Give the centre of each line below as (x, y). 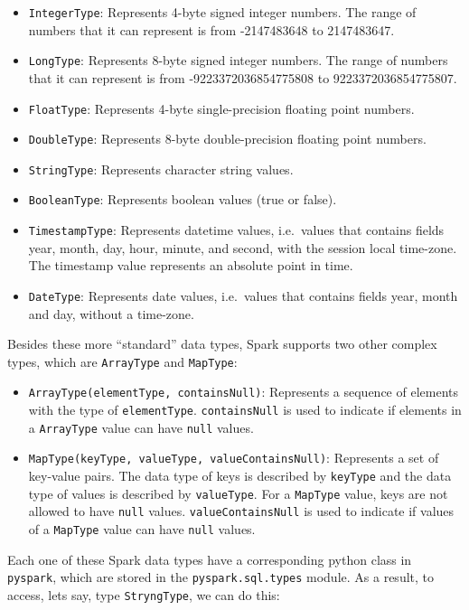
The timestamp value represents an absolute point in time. (191, 265)
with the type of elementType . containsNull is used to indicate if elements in (245, 410)
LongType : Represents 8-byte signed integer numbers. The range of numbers (238, 60)
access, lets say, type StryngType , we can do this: (144, 594)
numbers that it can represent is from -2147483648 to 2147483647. (211, 29)
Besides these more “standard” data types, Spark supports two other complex (222, 344)
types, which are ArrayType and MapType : (122, 361)
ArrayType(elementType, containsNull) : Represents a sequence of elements (243, 392)
